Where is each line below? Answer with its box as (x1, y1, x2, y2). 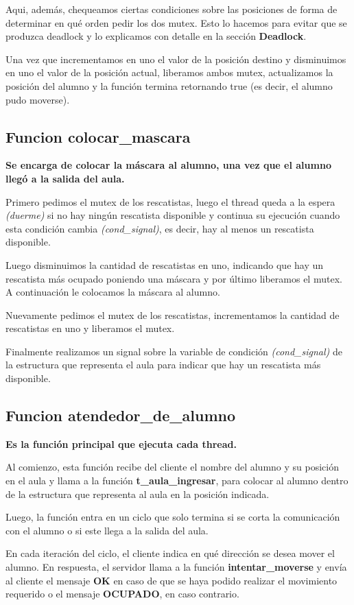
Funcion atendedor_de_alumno (5, 405, 235, 426)
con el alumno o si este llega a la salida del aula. (5, 523, 209, 537)
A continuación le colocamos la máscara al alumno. (5, 285, 220, 299)
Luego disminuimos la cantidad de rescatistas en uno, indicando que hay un (5, 257, 324, 272)
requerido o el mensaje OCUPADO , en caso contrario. (5, 586, 239, 601)
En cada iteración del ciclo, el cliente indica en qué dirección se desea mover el (5, 546, 335, 560)
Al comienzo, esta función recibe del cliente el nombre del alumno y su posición (5, 460, 339, 474)
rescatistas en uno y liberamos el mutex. (5, 321, 175, 335)
